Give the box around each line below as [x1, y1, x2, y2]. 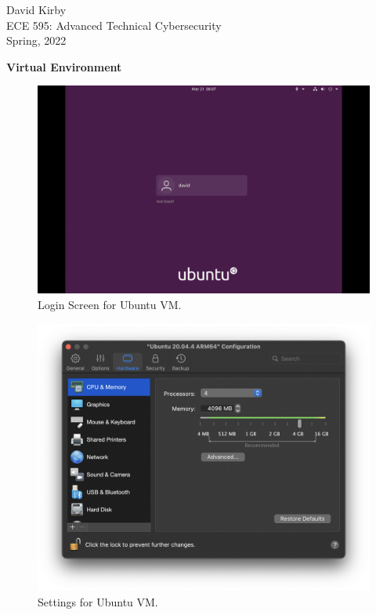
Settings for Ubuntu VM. [38, 593, 158, 610]
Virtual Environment [6, 58, 122, 75]
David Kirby [6, 2, 67, 17]
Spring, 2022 [6, 32, 67, 49]
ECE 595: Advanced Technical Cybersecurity [6, 16, 222, 33]
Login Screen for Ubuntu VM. [38, 296, 182, 312]
